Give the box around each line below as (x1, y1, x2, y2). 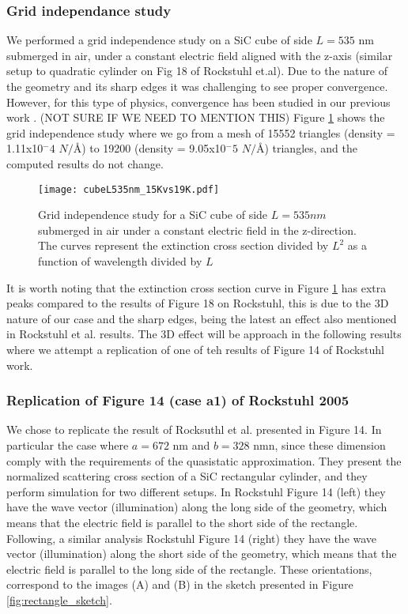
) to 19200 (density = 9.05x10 (81, 140, 226, 156)
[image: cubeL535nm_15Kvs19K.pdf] (38, 183, 220, 195)
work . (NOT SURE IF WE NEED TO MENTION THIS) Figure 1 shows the (6, 109, 385, 126)
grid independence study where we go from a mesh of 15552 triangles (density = (6, 124, 395, 141)
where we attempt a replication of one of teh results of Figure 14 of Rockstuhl (6, 341, 384, 357)
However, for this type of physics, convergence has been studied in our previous (6, 93, 391, 110)
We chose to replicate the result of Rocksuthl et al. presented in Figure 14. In (6, 421, 382, 438)
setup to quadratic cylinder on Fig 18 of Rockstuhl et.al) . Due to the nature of (6, 62, 387, 79)
